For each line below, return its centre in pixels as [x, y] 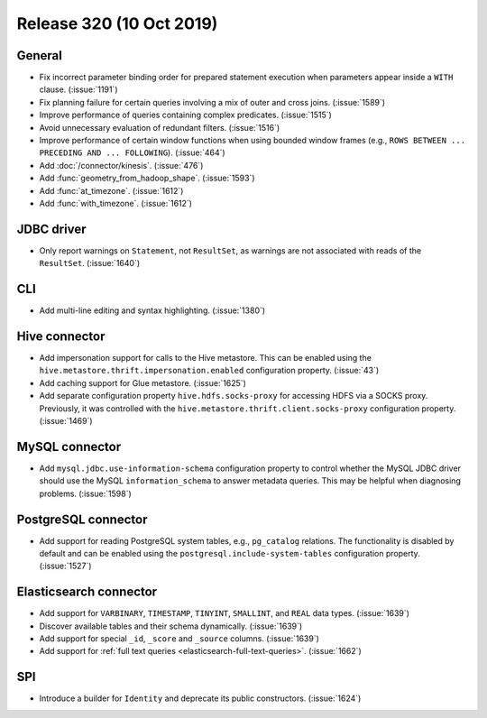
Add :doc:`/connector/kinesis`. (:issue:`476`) [121, 165]
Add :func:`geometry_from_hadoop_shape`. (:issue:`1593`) [147, 178]
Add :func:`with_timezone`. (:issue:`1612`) [116, 203]
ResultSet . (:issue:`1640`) [90, 263]
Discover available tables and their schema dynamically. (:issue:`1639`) [171, 626]
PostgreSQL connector [82, 519]
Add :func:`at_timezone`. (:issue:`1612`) [111, 190]
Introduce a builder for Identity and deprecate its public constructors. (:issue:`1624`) [200, 698]
